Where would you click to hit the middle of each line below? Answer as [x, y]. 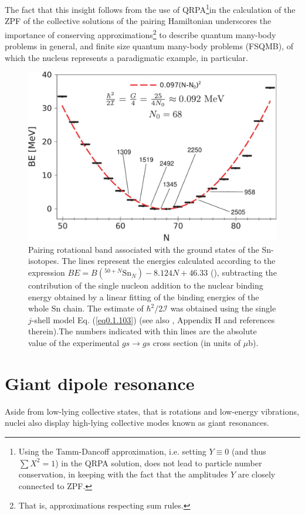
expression [47, 272]
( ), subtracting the [243, 272]
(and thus [249, 451]
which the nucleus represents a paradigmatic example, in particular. [126, 57]
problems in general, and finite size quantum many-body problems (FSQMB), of [149, 46]
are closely [257, 474]
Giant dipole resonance [100, 383]
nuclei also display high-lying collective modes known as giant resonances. [137, 423]
